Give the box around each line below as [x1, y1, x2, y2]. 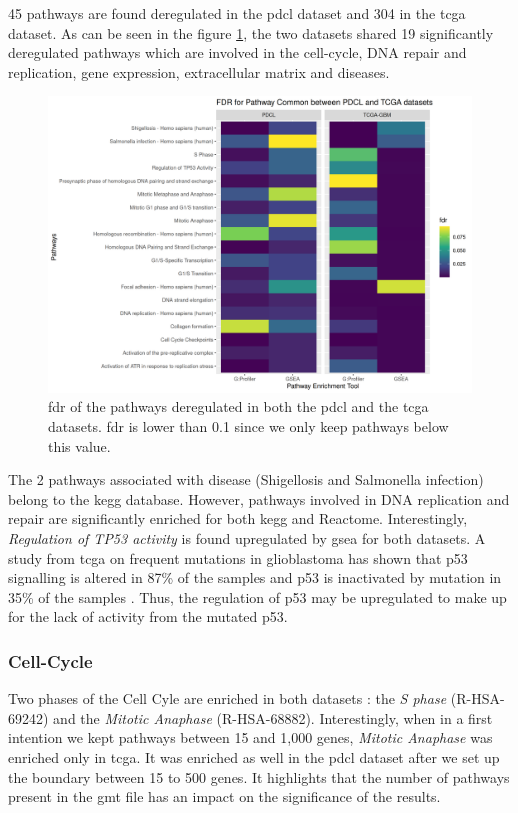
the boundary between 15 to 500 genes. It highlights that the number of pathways [8, 766, 510, 787]
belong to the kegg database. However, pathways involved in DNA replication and [8, 488, 510, 509]
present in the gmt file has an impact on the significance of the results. [8, 786, 441, 807]
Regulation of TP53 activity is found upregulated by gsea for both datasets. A [8, 528, 486, 548]
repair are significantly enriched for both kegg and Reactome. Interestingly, [8, 508, 468, 529]
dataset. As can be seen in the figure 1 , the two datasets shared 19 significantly [8, 22, 494, 43]
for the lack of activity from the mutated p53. [8, 606, 288, 627]
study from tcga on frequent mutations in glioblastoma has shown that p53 [8, 547, 468, 568]
